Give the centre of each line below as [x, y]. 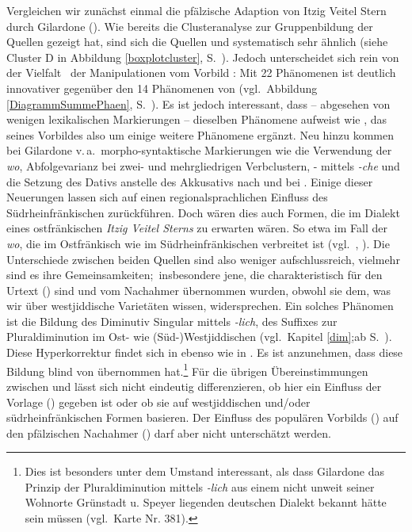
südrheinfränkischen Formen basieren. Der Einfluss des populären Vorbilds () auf [202, 417]
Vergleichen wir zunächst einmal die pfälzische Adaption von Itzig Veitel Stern [196, 10]
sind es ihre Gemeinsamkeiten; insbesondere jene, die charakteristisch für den [195, 275]
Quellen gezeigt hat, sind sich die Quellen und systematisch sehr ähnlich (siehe [197, 42]
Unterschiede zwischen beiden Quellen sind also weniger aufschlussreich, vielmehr [203, 259]
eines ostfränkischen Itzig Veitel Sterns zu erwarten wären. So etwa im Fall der [197, 228]
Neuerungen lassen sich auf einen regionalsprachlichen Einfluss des [167, 197]
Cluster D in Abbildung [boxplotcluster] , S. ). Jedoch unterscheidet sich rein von [203, 57]
